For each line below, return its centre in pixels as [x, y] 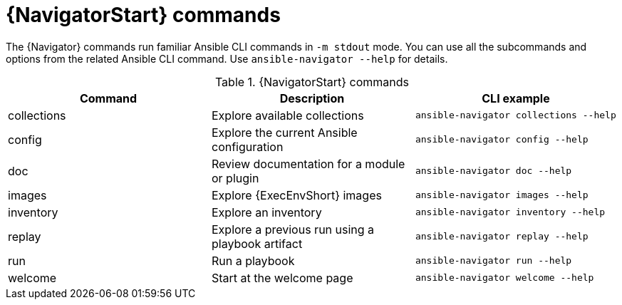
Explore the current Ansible [284, 132]
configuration [247, 146]
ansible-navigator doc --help [493, 171]
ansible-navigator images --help [502, 195]
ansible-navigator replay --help [502, 237]
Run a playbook [253, 260]
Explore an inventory [266, 212]
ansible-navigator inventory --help [510, 212]
